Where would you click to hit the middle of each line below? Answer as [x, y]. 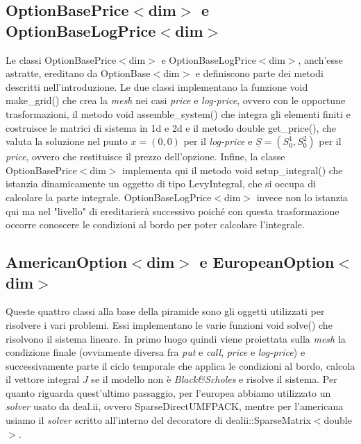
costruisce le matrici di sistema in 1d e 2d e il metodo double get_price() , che [171, 127]
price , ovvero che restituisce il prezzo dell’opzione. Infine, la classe [145, 156]
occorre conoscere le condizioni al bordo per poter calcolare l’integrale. [155, 224]
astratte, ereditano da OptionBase [78, 73]
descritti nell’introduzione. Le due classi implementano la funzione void [157, 86]
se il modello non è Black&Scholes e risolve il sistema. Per [214, 379]
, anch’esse [320, 59]
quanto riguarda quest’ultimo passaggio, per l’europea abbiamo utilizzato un [168, 392]
